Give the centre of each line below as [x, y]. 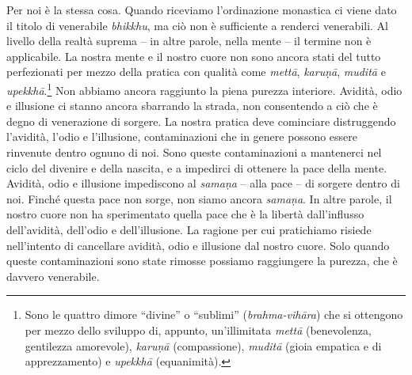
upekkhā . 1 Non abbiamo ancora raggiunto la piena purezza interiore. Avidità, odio [204, 89]
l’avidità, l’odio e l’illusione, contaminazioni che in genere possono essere [182, 136]
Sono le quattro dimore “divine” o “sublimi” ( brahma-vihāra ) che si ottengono [214, 314]
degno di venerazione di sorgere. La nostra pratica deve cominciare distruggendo [201, 121]
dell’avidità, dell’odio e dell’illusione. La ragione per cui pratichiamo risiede [189, 229]
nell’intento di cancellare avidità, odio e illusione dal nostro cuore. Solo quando [198, 245]
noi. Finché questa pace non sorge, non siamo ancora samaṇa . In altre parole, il [199, 198]
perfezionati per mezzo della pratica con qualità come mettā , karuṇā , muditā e [196, 72]
